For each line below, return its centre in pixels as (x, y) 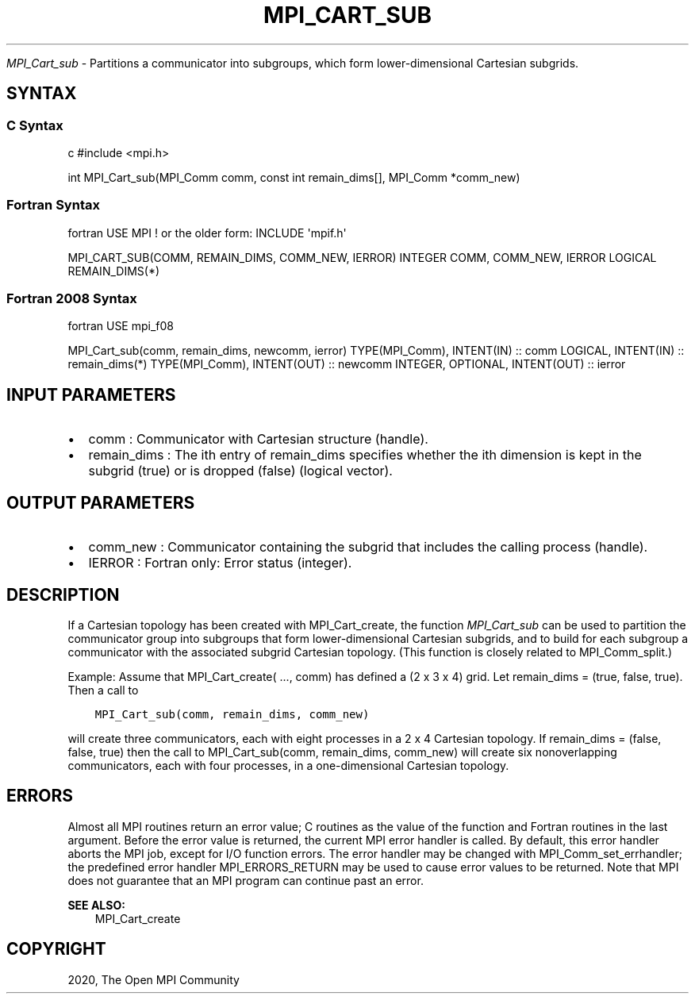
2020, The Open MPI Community (154, 979)
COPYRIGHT (56, 949)
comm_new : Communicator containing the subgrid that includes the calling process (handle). (368, 547)
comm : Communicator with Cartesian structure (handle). (258, 439)
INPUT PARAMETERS (91, 394)
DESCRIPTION (63, 594)
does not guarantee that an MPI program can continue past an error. (246, 880)
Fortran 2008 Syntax (72, 299)
